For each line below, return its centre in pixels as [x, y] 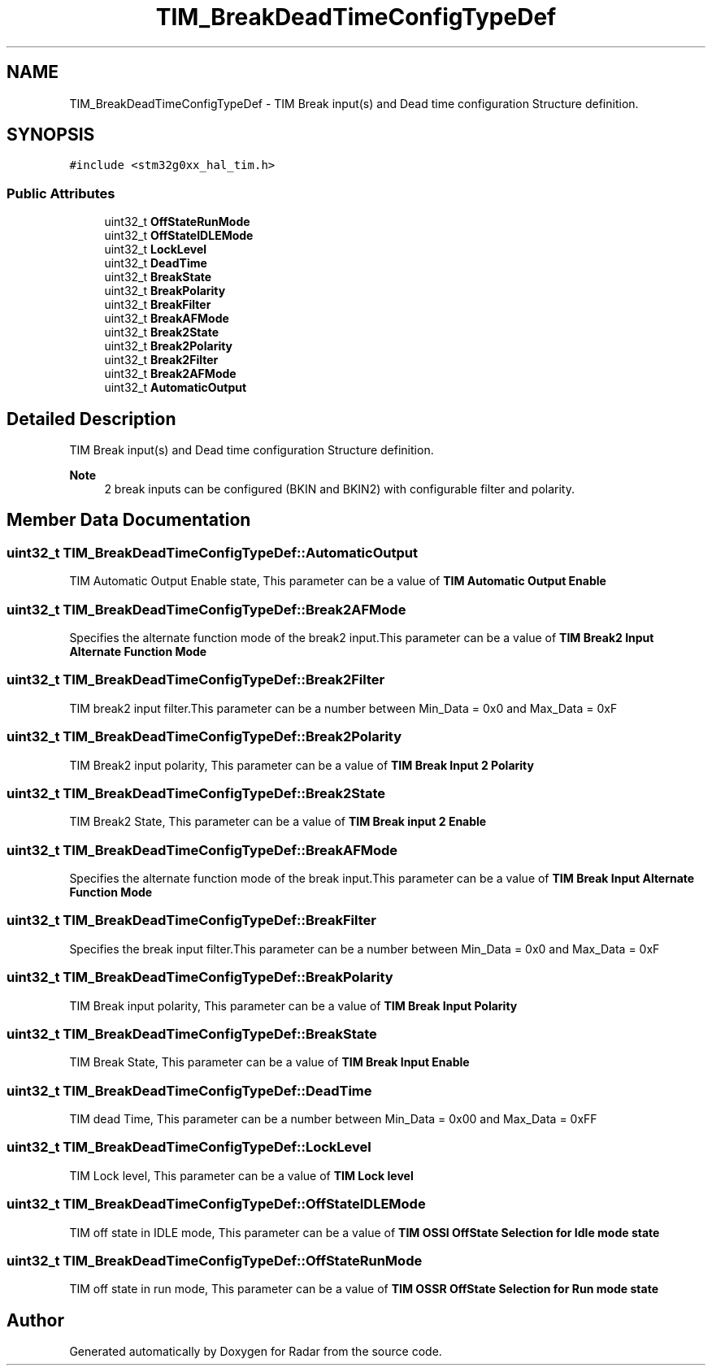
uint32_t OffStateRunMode [177, 222]
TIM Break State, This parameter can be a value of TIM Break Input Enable [269, 1062]
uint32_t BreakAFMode [167, 319]
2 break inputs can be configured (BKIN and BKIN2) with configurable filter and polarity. [339, 489]
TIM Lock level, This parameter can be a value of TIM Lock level [241, 1175]
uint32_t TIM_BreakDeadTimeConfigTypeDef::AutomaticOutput [212, 552]
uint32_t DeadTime [156, 263]
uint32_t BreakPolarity [165, 291]
